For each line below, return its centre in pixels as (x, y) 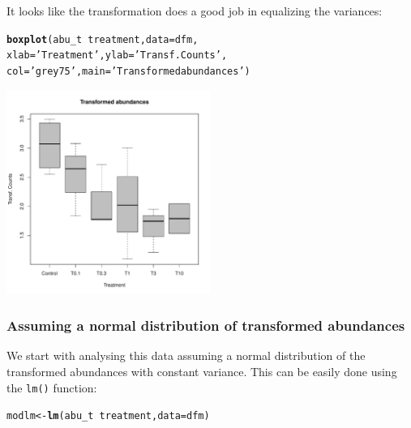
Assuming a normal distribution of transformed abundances (206, 325)
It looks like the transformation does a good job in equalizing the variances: (195, 11)
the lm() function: (52, 387)
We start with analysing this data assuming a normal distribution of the (186, 355)
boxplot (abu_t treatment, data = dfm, (103, 39)
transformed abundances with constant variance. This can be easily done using (202, 371)
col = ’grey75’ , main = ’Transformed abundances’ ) (128, 71)
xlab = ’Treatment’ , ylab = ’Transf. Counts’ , (117, 56)
